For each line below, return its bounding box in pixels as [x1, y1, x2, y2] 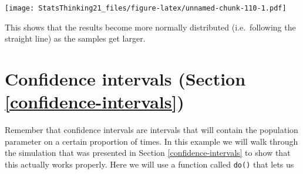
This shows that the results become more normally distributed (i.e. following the [5, 21, 296, 33]
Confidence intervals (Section [5, 67, 246, 91]
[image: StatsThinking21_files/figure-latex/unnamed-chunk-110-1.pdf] [5, 4, 287, 12]
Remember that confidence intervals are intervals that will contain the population [5, 124, 298, 136]
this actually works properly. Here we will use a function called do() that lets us [5, 158, 294, 170]
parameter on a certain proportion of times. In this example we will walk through [5, 135, 298, 147]
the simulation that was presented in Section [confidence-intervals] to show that [5, 146, 291, 159]
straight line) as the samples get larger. [5, 32, 146, 45]
